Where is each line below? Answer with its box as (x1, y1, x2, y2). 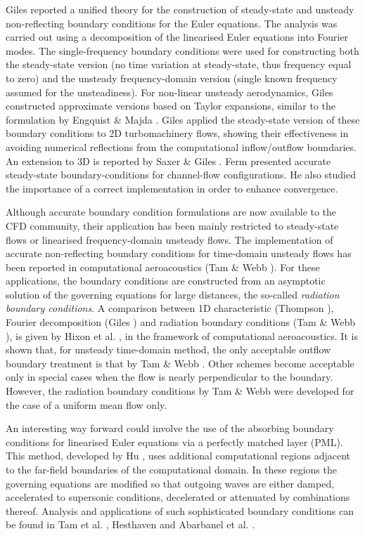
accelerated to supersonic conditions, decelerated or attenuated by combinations (6, 490, 350, 504)
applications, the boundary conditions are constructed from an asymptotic (6, 273, 326, 288)
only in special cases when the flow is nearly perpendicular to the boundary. (6, 370, 333, 384)
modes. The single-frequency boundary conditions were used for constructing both (6, 43, 359, 58)
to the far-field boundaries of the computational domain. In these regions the (6, 462, 337, 476)
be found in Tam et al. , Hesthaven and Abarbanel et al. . (6, 517, 255, 532)
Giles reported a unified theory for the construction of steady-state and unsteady (6, 2, 354, 16)
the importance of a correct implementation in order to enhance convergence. (6, 181, 338, 195)
